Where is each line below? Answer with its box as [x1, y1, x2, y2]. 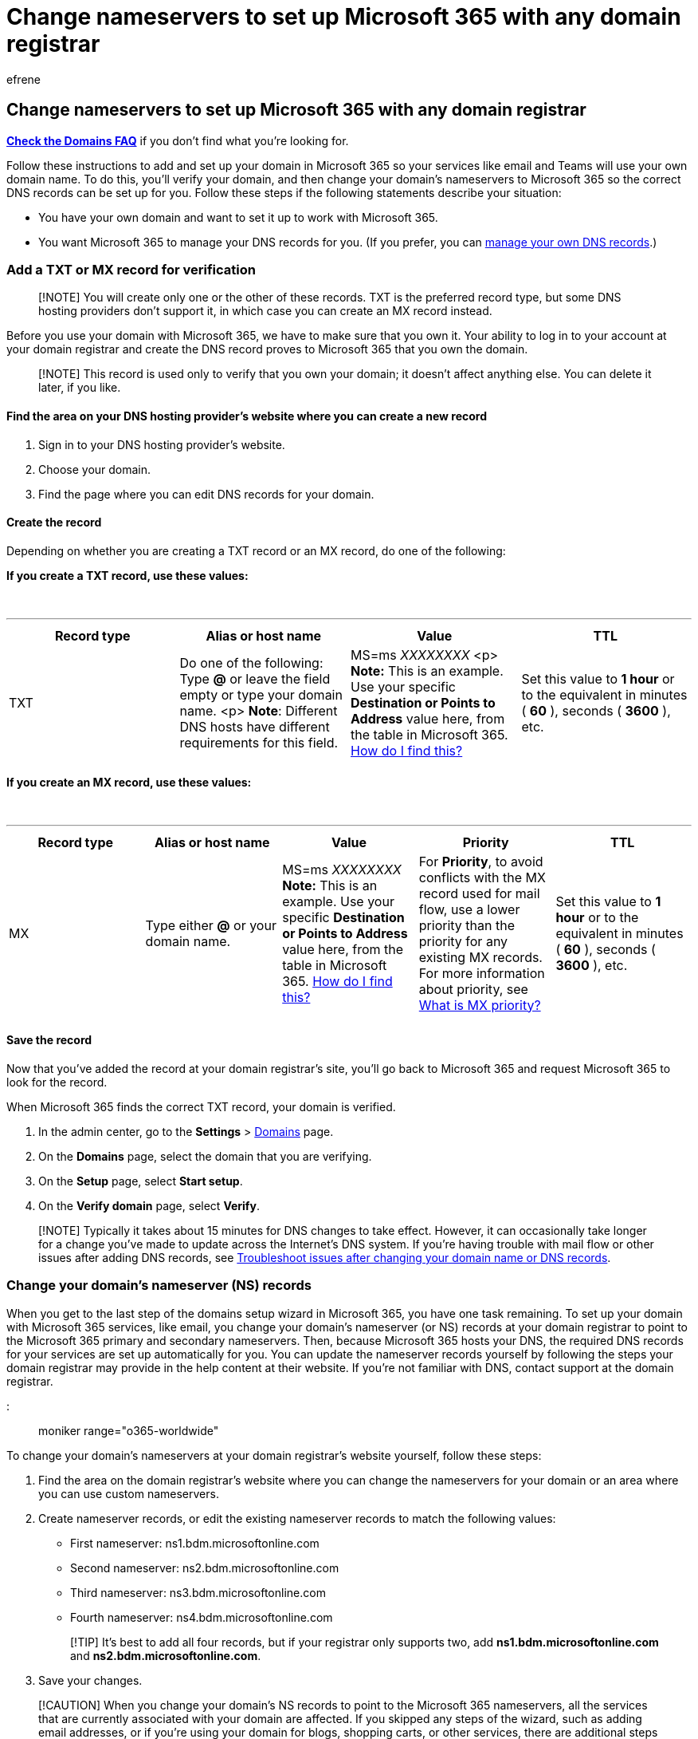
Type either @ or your [145, 917, 276, 933]
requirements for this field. [179, 734, 339, 751]
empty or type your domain [179, 686, 343, 703]
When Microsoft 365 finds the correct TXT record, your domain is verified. [6, 1100, 396, 1114]
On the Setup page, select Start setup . [38, 1174, 243, 1188]
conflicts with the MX [418, 869, 546, 885]
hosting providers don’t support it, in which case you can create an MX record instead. [38, 304, 492, 318]
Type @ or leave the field [179, 670, 331, 687]
